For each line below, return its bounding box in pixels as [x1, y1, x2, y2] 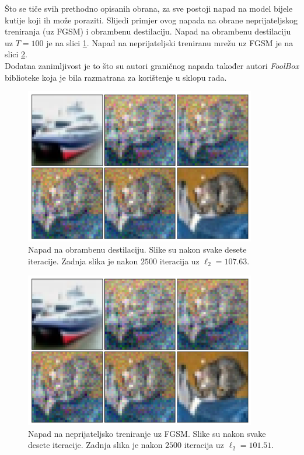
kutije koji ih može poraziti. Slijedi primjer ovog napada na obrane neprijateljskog [5, 13, 298, 26]
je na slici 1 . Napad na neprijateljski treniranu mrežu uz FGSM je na [46, 36, 293, 49]
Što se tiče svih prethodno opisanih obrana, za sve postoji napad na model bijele [5, 2, 293, 14]
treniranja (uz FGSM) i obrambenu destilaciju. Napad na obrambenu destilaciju [5, 25, 291, 37]
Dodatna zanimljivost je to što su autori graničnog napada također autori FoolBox [5, 59, 299, 71]
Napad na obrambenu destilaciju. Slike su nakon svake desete [28, 243, 247, 256]
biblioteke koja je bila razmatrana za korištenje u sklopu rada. [5, 71, 227, 83]
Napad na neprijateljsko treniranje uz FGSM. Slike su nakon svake [28, 427, 266, 439]
